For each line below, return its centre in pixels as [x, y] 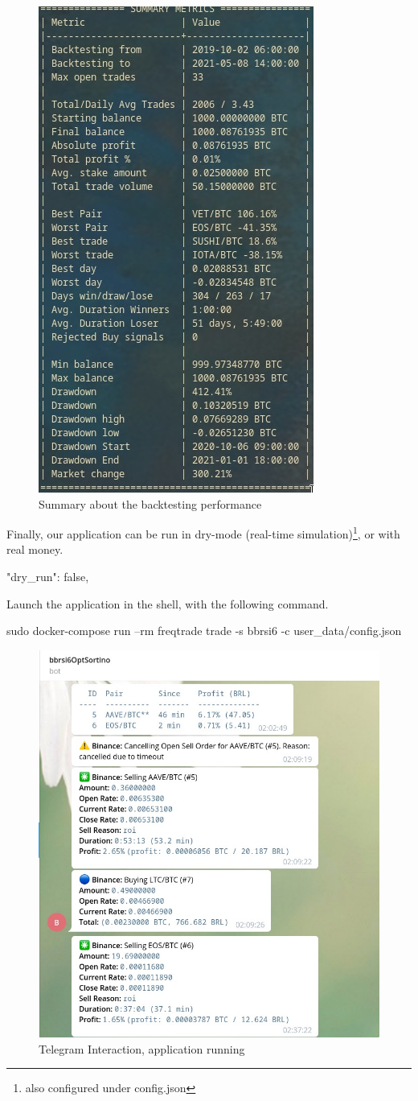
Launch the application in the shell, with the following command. [168, 603]
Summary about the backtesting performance [150, 503]
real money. [35, 549]
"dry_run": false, [48, 577]
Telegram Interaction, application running [142, 1048]
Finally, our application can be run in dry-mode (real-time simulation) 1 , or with [203, 532]
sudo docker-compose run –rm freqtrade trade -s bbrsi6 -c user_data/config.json [204, 631]
